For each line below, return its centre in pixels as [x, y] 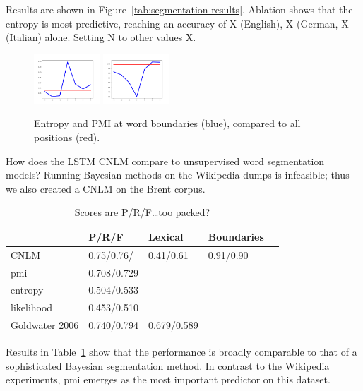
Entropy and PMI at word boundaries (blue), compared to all [167, 123]
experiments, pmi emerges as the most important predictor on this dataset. [168, 379]
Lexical [166, 236]
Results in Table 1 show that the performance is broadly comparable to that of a [181, 352]
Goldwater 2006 [45, 325]
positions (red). [67, 137]
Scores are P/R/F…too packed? [142, 212]
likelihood [32, 307]
